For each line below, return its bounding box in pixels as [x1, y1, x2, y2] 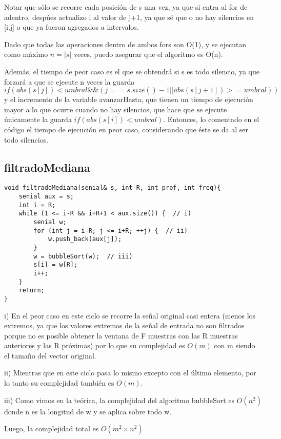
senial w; [33, 218, 67, 226]
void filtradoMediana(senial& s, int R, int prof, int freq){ [4, 184, 221, 192]
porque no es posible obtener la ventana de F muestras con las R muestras [4, 330, 238, 341]
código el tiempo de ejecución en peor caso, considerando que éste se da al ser [4, 124, 249, 134]
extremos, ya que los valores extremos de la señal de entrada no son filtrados [4, 320, 245, 331]
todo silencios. [4, 134, 49, 145]
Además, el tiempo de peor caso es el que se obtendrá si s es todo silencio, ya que [4, 66, 259, 76]
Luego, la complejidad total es [4, 423, 99, 434]
